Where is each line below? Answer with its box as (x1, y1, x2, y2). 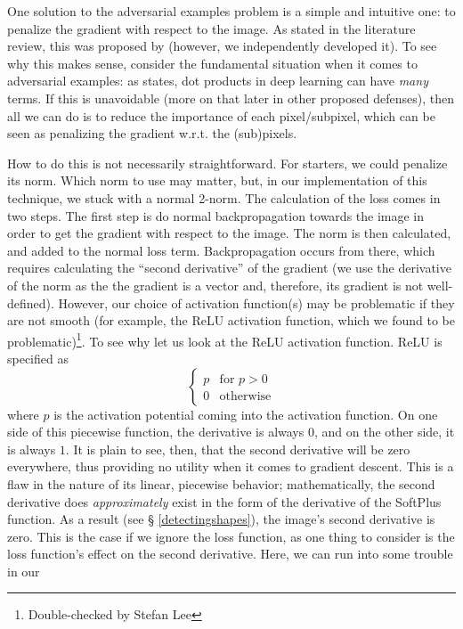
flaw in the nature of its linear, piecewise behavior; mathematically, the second (7, 474, 435, 493)
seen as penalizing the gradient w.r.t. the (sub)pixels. (7, 124, 297, 143)
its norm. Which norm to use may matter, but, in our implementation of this (7, 171, 427, 190)
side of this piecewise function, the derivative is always (7, 422, 305, 441)
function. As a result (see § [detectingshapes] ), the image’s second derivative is (7, 510, 435, 528)
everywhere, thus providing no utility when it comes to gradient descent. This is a (7, 457, 454, 476)
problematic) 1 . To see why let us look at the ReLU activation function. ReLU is (7, 329, 443, 350)
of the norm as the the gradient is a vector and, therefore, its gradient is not (7, 275, 424, 294)
